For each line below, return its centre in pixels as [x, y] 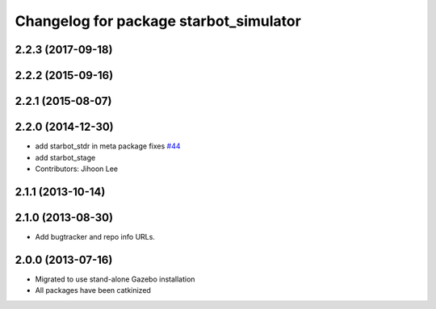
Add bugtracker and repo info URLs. [95, 236]
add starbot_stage [65, 157]
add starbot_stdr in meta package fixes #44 [108, 146]
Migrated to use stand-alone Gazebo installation [115, 279]
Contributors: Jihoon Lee [77, 169]
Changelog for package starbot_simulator [158, 21]
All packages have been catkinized [93, 290]
